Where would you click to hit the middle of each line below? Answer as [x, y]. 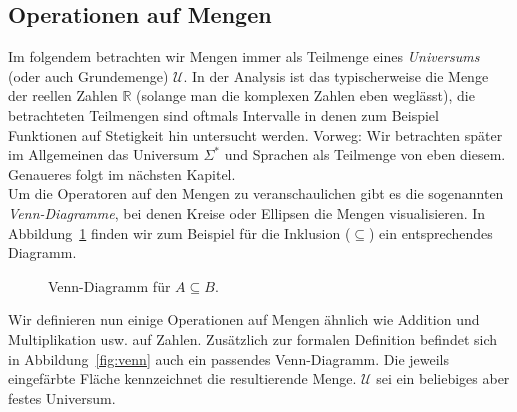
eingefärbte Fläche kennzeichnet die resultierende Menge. [182, 378]
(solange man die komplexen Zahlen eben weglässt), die [305, 95]
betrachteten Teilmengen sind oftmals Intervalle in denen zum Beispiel [223, 114]
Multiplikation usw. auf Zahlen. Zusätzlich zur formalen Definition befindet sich [253, 338]
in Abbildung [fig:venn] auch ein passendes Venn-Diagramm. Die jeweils [228, 358]
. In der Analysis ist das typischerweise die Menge [336, 75]
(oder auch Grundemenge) [88, 75]
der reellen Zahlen [63, 95]
